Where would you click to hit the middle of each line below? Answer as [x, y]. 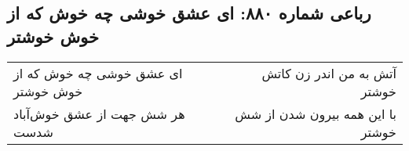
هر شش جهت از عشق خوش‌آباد [99, 113]
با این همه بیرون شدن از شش [316, 113]
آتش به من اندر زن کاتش [329, 73]
